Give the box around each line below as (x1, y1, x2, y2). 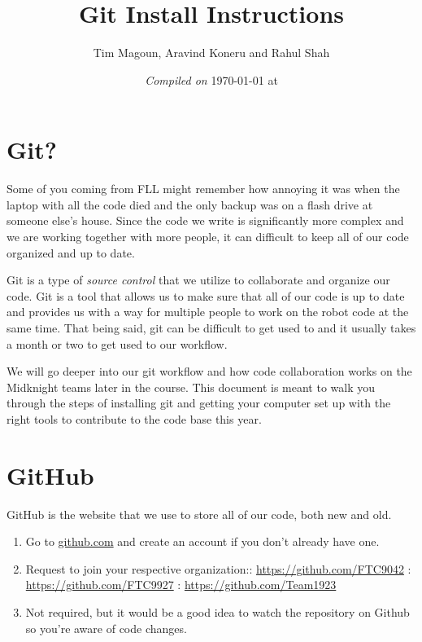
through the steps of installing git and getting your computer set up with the (7, 394, 391, 411)
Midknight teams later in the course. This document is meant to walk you (7, 378, 376, 395)
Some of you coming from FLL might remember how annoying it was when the (7, 180, 400, 197)
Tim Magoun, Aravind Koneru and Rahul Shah (93, 44, 330, 61)
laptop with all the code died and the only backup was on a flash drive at (7, 196, 373, 213)
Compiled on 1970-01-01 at (145, 71, 278, 88)
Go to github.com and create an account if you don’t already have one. (25, 533, 380, 550)
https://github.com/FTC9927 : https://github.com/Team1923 (25, 576, 337, 593)
